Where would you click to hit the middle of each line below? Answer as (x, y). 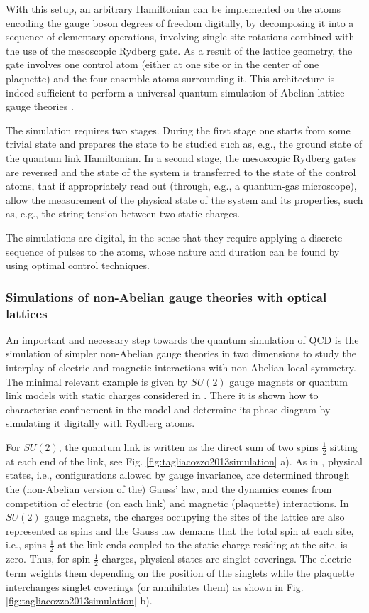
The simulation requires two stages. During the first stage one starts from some (178, 130)
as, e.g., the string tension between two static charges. (123, 213)
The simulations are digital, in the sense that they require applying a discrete (174, 237)
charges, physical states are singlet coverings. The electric (226, 559)
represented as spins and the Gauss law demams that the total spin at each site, (180, 530)
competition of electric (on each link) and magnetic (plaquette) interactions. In (177, 503)
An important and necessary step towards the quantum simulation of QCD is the (182, 339)
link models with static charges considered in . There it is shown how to (162, 395)
